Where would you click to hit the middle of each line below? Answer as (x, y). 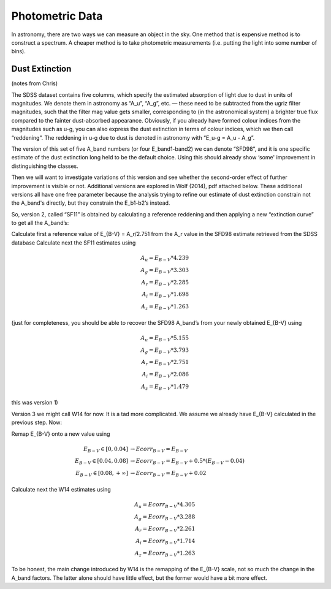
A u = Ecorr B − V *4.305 (165, 505)
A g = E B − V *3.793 (165, 351)
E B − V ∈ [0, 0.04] (106, 449)
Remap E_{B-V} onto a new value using (61, 434)
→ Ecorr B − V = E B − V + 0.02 (168, 474)
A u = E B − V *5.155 (165, 338)
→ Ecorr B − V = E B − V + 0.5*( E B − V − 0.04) (188, 462)
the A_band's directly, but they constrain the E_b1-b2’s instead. (91, 203)
